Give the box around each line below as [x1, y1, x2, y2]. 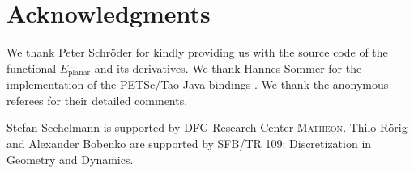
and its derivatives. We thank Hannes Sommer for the [94, 59, 362, 76]
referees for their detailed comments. [6, 91, 188, 108]
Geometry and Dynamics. [6, 150, 134, 167]
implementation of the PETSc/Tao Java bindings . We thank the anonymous [6, 76, 389, 93]
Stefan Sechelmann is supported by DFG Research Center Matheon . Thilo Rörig [6, 119, 408, 136]
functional [6, 59, 57, 76]
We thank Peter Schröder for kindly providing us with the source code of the [6, 44, 388, 61]
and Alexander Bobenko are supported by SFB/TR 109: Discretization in [6, 134, 372, 151]
